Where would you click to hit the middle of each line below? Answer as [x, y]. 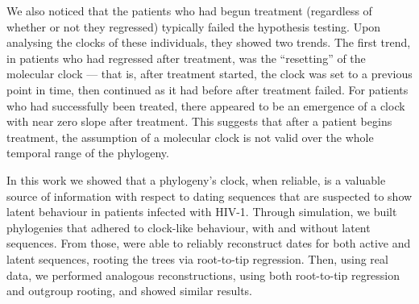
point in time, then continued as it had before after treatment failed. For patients [207, 89]
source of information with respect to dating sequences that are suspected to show [209, 196]
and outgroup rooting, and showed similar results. [130, 291]
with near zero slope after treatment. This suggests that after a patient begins [199, 121]
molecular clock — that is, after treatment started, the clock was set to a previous [209, 74]
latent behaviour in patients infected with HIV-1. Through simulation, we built [202, 212]
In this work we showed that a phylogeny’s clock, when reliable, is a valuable [196, 179]
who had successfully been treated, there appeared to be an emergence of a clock [206, 105]
